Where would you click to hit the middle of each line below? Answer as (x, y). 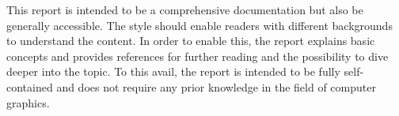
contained (30, 86)
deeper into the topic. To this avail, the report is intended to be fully (173, 71)
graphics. (28, 102)
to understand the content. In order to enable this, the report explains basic (191, 41)
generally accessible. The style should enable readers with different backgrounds (199, 25)
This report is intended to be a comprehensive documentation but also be (185, 9)
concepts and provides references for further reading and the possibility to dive (198, 56)
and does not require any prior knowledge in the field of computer (216, 86)
